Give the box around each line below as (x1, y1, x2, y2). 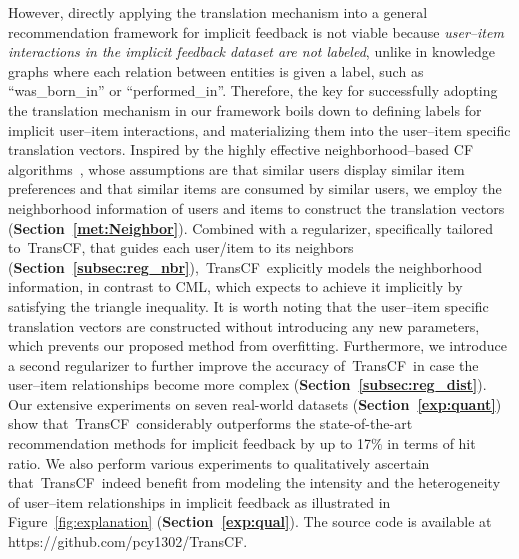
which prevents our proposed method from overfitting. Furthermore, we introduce (8, 335, 507, 356)
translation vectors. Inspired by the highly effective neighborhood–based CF (8, 139, 474, 160)
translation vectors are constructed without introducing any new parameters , (8, 315, 480, 336)
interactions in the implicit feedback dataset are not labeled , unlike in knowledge (8, 41, 495, 62)
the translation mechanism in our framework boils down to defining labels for (8, 99, 482, 120)
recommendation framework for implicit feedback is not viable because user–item (8, 21, 504, 42)
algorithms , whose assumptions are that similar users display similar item (8, 158, 465, 179)
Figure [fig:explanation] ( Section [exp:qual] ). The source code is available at (8, 511, 492, 532)
